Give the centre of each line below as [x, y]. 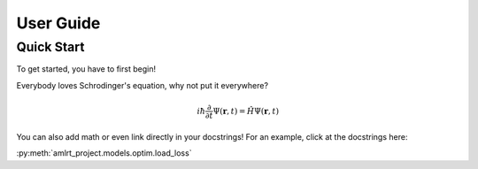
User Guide [58, 23]
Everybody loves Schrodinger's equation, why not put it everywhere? [143, 85]
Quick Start [50, 47]
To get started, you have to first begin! [86, 69]
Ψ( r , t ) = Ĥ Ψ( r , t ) [246, 111]
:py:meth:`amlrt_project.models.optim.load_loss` [104, 153]
